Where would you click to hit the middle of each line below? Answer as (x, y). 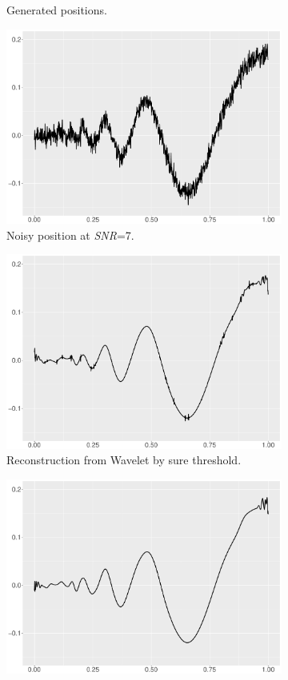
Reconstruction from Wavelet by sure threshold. (124, 460)
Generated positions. (57, 10)
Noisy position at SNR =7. (70, 235)
